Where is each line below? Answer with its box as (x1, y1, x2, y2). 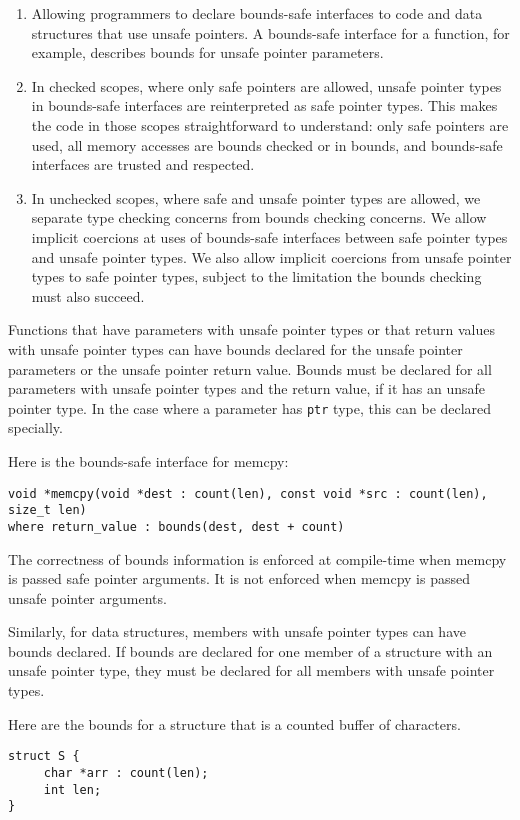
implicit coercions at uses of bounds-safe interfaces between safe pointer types (31, 226, 508, 247)
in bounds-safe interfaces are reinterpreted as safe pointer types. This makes (31, 95, 498, 116)
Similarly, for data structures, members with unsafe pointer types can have (8, 621, 466, 642)
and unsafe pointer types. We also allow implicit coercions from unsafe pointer (31, 246, 512, 267)
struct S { (8, 749, 80, 764)
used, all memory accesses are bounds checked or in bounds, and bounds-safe (31, 134, 503, 155)
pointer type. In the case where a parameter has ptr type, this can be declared (8, 397, 492, 418)
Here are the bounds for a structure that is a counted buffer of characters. (8, 713, 461, 734)
